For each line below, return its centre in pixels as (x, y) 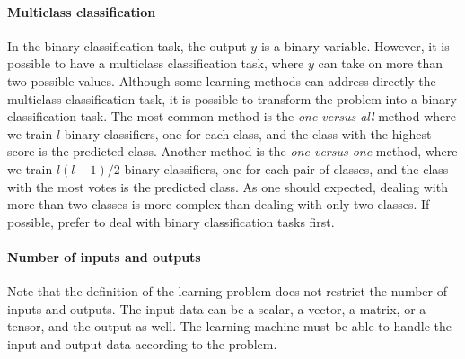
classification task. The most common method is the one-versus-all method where (232, 116)
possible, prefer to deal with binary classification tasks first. (171, 221)
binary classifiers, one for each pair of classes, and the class (286, 168)
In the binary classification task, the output (127, 45)
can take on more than (380, 63)
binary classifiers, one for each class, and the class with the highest (248, 133)
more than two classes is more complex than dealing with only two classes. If (219, 204)
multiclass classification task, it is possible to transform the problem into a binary (232, 98)
